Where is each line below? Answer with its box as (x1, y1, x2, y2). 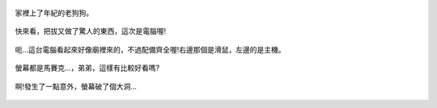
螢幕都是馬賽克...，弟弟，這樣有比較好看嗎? (15, 63, 160, 73)
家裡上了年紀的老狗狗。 (15, 8, 93, 18)
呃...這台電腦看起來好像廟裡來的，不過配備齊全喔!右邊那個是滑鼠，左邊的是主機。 (15, 44, 286, 54)
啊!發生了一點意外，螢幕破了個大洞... (15, 81, 138, 91)
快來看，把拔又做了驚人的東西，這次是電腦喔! (15, 27, 167, 36)
